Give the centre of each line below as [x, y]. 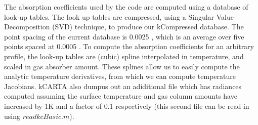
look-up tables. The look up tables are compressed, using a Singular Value [119, 16]
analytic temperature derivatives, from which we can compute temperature [120, 76]
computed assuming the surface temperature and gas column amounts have [121, 96]
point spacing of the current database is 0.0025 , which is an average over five [124, 36]
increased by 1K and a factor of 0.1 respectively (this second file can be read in [127, 106]
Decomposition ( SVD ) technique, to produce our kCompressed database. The [124, 27]
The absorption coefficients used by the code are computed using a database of [126, 7]
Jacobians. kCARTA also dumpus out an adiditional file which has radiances [123, 86]
